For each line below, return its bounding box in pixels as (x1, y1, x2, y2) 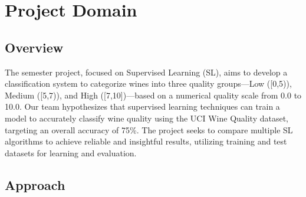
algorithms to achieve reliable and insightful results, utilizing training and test (5, 135, 287, 147)
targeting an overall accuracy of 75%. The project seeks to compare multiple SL (5, 123, 293, 136)
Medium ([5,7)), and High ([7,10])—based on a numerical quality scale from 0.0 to (5, 88, 302, 101)
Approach (5, 175, 65, 193)
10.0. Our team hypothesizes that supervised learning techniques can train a (5, 100, 280, 113)
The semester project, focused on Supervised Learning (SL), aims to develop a (5, 65, 288, 78)
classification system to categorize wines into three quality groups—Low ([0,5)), (5, 77, 292, 90)
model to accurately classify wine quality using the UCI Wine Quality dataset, (5, 111, 289, 124)
